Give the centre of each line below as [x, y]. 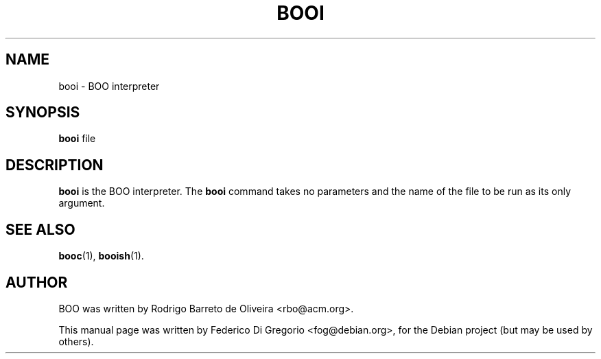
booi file [77, 139]
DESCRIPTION [55, 165]
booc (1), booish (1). [101, 256]
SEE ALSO [40, 229]
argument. [82, 203]
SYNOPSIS [43, 113]
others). [76, 341]
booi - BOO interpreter [109, 86]
